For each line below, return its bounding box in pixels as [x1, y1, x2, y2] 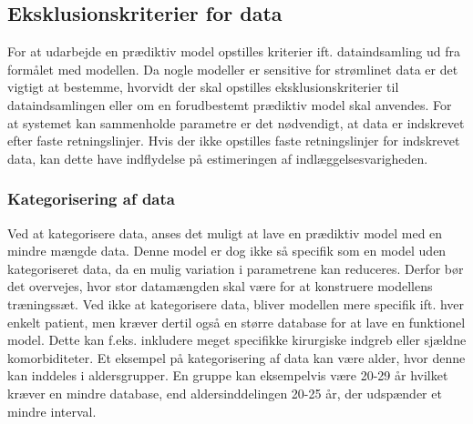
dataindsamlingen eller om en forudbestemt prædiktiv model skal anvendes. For [7, 95, 452, 114]
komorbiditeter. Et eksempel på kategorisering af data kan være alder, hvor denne [7, 348, 466, 367]
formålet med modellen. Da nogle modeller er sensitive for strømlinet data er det [7, 59, 458, 78]
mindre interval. [7, 401, 97, 420]
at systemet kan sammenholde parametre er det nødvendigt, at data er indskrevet [7, 113, 465, 132]
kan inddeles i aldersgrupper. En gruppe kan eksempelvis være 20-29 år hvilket [7, 366, 448, 385]
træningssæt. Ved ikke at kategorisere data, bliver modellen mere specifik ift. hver [7, 294, 465, 313]
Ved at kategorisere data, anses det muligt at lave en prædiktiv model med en [7, 223, 443, 242]
